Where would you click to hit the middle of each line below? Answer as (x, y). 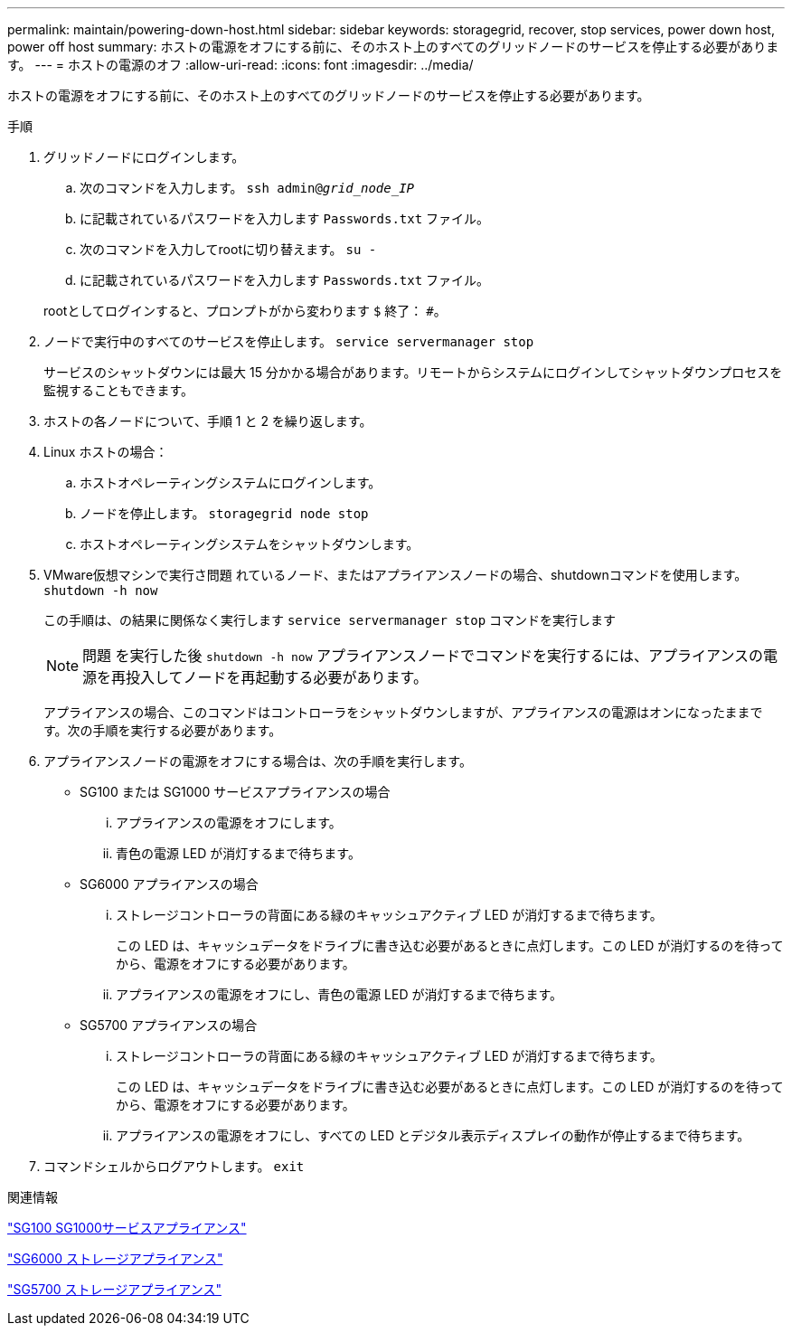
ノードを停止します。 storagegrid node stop (224, 513)
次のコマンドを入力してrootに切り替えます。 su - (228, 249)
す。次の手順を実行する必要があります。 (163, 730)
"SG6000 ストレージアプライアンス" (115, 1258)
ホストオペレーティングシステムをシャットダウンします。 (250, 544)
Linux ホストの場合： (106, 452)
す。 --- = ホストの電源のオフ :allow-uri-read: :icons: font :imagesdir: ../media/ (240, 65)
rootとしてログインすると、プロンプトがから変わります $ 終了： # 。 (245, 311)
